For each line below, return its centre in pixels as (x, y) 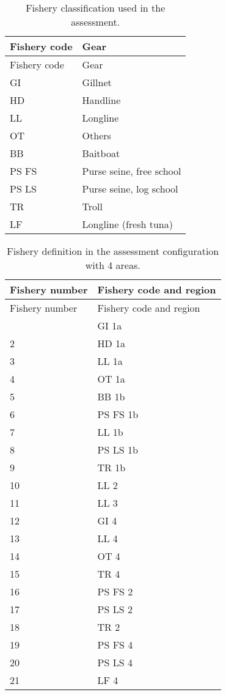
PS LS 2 (115, 609)
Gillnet (97, 82)
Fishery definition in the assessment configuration (113, 251)
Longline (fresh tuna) (127, 224)
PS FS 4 (115, 645)
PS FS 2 (115, 591)
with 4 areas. (113, 265)
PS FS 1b (118, 414)
